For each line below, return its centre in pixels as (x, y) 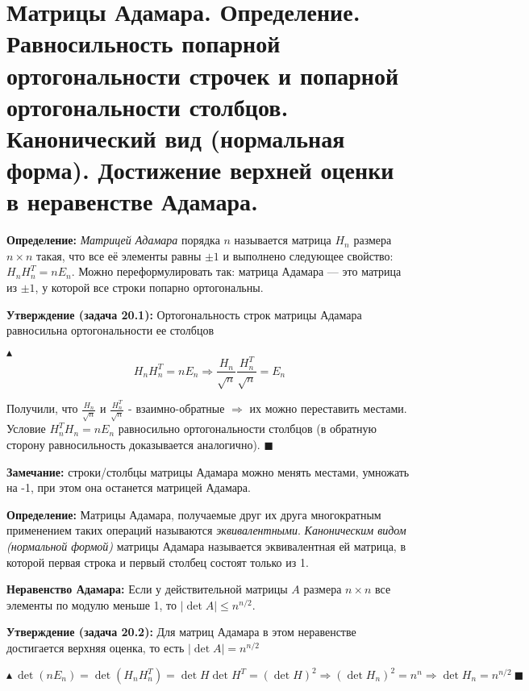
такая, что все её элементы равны (119, 255)
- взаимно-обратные (177, 408)
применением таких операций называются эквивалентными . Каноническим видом (206, 530)
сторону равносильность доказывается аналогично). (133, 444)
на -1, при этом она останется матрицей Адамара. (129, 487)
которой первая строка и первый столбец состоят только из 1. (158, 562)
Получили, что (42, 408)
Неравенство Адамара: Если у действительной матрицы (147, 589)
